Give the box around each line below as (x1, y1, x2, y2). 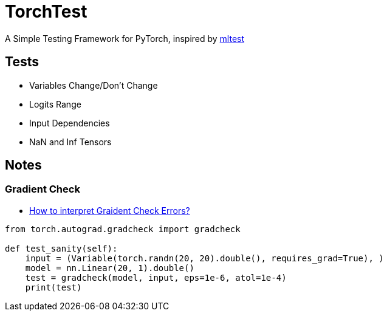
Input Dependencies (29, 117, 110, 128)
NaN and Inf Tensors (29, 136, 112, 147)
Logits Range (29, 98, 81, 109)
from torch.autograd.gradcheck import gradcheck (5, 224, 241, 234)
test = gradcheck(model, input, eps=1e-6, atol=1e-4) (25, 272, 287, 283)
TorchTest (5, 1, 87, 22)
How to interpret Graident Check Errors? (29, 205, 190, 216)
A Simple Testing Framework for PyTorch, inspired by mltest (5, 33, 245, 44)
